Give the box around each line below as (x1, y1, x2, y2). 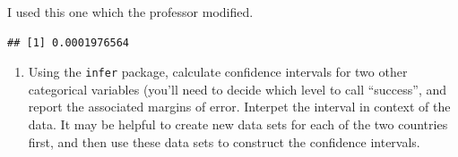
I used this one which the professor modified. (7, 3, 254, 21)
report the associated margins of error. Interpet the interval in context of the (28, 97, 451, 116)
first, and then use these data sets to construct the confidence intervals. (28, 132, 420, 151)
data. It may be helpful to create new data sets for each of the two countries (28, 115, 448, 134)
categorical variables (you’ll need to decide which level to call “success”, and (28, 79, 447, 98)
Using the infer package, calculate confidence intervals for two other (28, 62, 408, 81)
